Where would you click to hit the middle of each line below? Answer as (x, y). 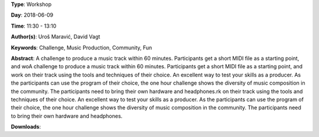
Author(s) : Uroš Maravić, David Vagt (56, 37)
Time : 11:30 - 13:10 (34, 26)
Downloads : (26, 127)
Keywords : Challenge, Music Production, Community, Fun (82, 48)
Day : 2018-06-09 (32, 15)
